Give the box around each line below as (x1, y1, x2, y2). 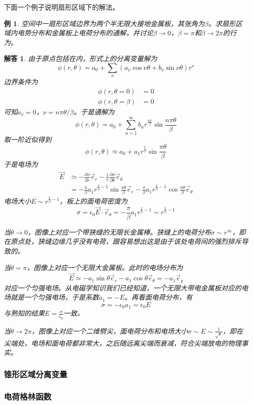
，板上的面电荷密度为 (60, 196, 127, 206)
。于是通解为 (74, 107, 115, 117)
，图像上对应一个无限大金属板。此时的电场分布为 (27, 262, 183, 272)
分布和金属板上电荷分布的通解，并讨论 (31, 28, 153, 38)
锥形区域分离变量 (4, 368, 67, 380)
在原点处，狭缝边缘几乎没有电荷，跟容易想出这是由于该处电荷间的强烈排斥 (4, 236, 241, 246)
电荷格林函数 (4, 390, 52, 402)
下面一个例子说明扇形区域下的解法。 (4, 2, 119, 12)
